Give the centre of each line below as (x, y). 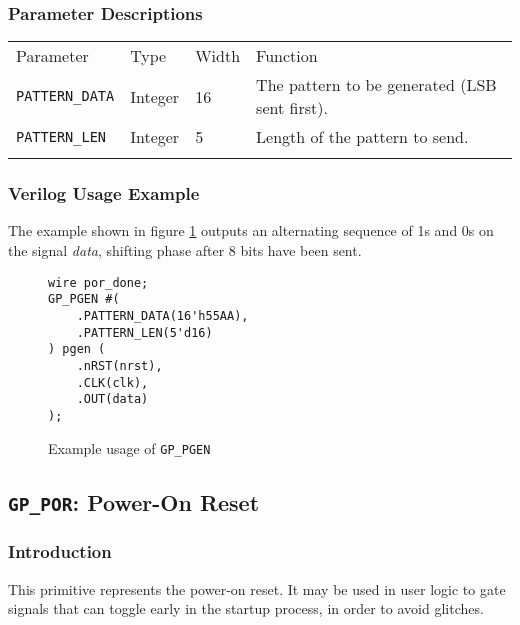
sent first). (292, 108)
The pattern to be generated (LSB (376, 85)
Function (287, 56)
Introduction (60, 551)
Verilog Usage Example (104, 193)
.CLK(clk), (112, 382)
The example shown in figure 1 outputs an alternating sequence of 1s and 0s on (251, 230)
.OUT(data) (112, 399)
